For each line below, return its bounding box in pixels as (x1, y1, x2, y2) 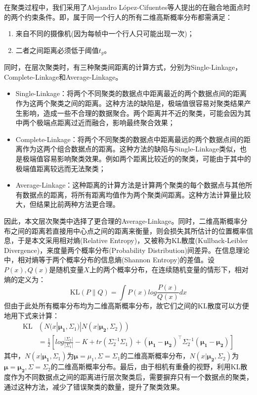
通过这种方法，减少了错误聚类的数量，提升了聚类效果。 (4, 381, 184, 392)
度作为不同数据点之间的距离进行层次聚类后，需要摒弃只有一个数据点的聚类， (4, 372, 253, 382)
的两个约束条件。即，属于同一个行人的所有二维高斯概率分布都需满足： (4, 11, 232, 22)
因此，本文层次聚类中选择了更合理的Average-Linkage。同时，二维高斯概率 (4, 215, 241, 226)
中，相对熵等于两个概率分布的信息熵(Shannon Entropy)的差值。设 (4, 254, 215, 265)
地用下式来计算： (4, 310, 59, 320)
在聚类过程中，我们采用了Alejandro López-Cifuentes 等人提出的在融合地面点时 (4, 2, 251, 12)
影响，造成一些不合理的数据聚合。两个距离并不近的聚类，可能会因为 (22, 107, 244, 118)
